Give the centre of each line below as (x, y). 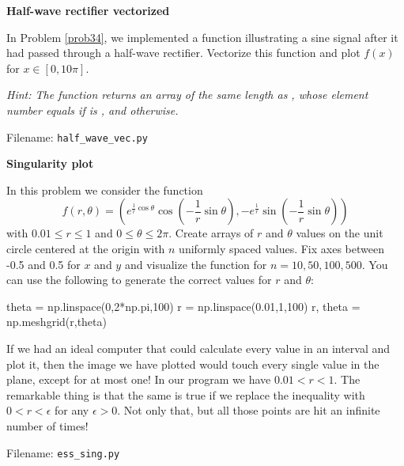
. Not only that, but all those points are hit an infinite (249, 410)
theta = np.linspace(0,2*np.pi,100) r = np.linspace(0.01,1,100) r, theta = (183, 306)
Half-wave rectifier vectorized (88, 10)
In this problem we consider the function (105, 189)
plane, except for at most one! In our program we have (139, 379)
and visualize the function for (196, 264)
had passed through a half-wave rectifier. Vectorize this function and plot (183, 53)
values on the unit (340, 233)
